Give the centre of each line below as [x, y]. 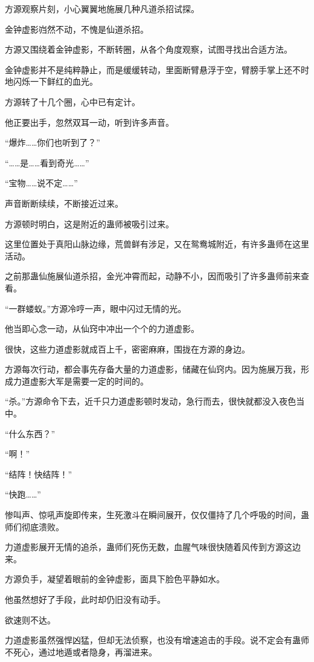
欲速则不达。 [30, 619]
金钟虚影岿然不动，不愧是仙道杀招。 [77, 29]
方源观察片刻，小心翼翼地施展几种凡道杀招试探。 [102, 8]
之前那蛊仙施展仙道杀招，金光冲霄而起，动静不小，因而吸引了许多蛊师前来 [153, 276]
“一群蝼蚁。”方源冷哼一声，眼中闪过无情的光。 [96, 308]
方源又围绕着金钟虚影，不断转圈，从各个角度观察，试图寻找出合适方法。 [149, 49]
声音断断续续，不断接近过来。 [64, 203]
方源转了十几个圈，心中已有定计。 [72, 101]
